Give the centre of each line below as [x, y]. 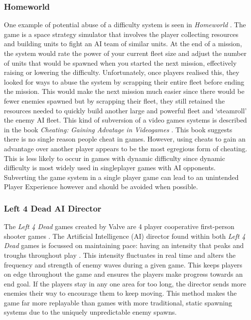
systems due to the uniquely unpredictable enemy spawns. [90, 312]
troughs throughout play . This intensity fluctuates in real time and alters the [120, 255]
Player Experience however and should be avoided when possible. [101, 187]
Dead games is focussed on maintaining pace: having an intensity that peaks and [124, 245]
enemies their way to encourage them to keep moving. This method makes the [120, 293]
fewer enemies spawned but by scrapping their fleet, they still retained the [114, 100]
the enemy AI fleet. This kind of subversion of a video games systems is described [125, 120]
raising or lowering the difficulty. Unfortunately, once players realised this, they [122, 72]
